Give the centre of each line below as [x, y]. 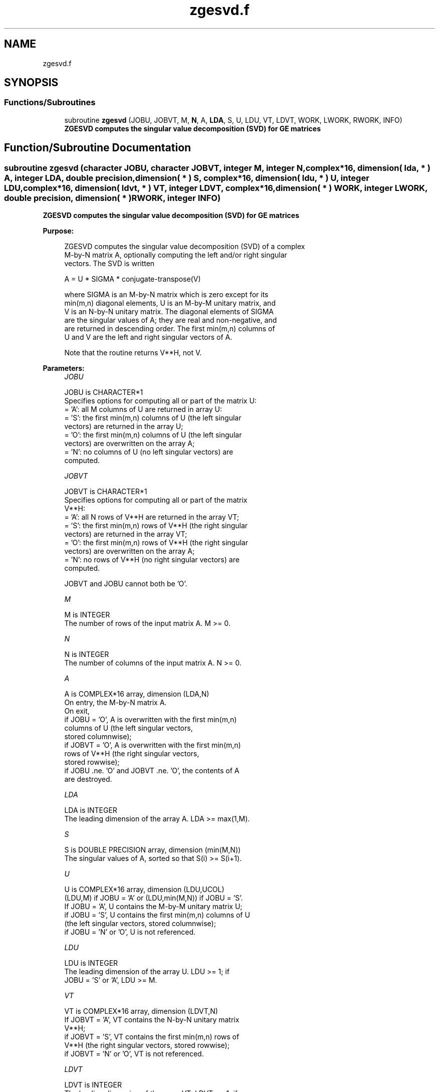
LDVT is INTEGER [93, 1085]
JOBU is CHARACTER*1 [104, 392]
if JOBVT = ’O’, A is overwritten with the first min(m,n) [153, 745]
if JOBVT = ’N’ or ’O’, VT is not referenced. [134, 1054]
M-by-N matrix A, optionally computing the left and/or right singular [176, 255]
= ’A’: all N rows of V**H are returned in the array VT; [152, 517]
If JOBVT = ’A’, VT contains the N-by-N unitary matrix [152, 1020]
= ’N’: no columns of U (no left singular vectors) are [149, 452]
